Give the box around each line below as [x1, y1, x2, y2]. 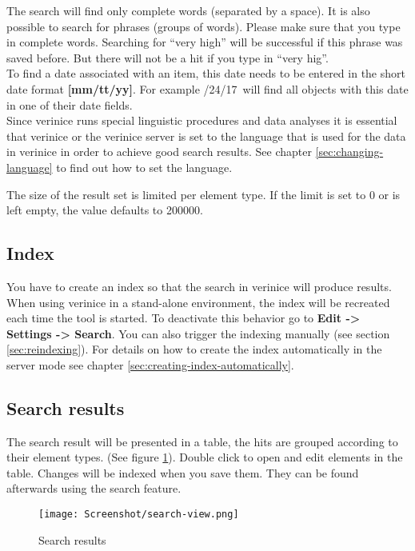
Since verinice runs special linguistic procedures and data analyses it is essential [6, 112, 397, 129]
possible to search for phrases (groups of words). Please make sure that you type [6, 18, 401, 34]
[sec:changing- [315, 143, 384, 160]
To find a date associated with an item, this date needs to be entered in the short [6, 65, 405, 82]
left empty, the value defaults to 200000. [6, 202, 203, 218]
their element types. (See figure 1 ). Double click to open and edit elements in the [6, 449, 403, 465]
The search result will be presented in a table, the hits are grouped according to [6, 433, 398, 449]
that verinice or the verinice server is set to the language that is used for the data [6, 127, 406, 144]
